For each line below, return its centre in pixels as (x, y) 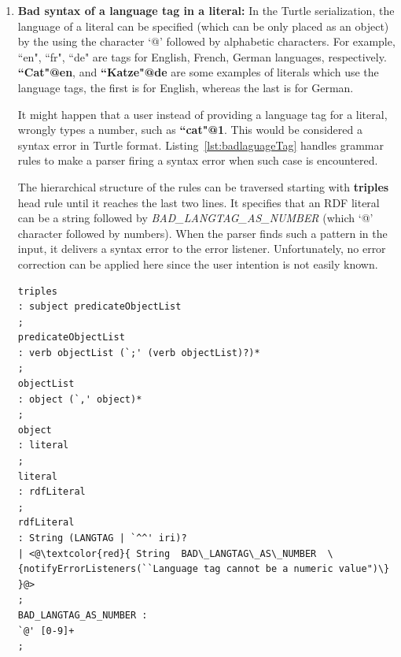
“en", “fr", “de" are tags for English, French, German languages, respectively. (202, 56)
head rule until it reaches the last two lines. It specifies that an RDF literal (199, 202)
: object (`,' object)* (80, 399)
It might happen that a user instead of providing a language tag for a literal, (202, 114)
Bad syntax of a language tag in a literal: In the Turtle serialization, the (206, 10)
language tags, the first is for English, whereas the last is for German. (186, 87)
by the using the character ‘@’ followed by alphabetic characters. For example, (206, 41)
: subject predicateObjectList (99, 307)
